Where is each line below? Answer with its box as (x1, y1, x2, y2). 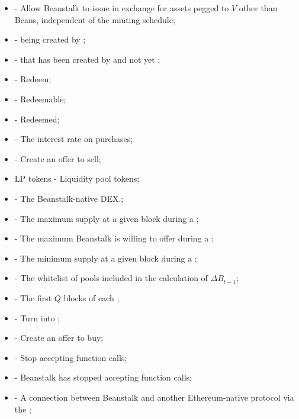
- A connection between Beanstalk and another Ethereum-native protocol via (14, 391, 294, 404)
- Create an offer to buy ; (14, 331, 104, 344)
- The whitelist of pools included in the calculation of (14, 272, 208, 284)
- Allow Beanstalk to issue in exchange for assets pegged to (14, 2, 229, 14)
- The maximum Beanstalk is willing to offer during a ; (14, 232, 214, 244)
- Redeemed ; (14, 112, 60, 125)
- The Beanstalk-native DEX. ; (14, 192, 124, 204)
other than (239, 2, 278, 14)
